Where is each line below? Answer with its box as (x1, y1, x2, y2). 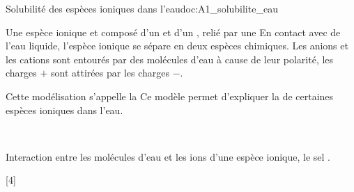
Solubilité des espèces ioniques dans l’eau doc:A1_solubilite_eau (6, 1, 278, 15)
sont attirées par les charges (51, 65, 170, 80)
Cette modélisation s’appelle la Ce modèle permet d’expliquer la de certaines (6, 88, 334, 103)
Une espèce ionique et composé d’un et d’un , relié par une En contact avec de (6, 24, 341, 39)
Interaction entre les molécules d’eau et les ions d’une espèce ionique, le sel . (6, 149, 330, 163)
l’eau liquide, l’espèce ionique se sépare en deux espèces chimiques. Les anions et (6, 38, 348, 53)
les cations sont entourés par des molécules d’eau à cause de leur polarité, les (6, 51, 334, 66)
